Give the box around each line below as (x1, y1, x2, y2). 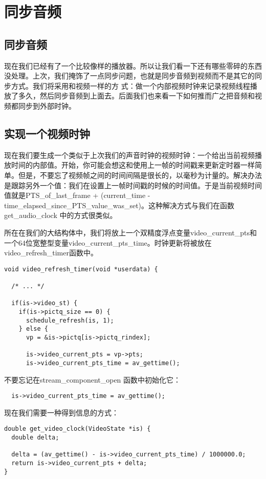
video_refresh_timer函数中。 (4, 247, 98, 258)
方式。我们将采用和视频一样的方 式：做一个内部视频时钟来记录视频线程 (11, 80, 250, 91)
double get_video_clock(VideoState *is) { (4, 425, 151, 433)
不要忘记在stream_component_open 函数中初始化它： (4, 374, 181, 385)
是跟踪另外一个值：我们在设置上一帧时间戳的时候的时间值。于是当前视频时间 (4, 179, 262, 190)
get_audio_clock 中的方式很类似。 (4, 210, 117, 221)
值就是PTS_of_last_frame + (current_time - (4, 190, 150, 201)
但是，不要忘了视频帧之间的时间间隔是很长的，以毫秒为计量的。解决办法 (18, 169, 262, 180)
